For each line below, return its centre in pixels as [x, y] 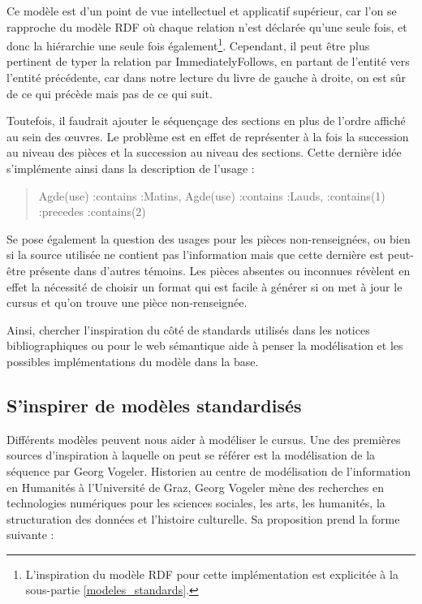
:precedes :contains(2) [92, 211]
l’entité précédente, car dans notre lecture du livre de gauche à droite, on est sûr [207, 78]
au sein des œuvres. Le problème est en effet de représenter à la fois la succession [208, 136]
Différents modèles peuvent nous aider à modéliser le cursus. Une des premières [204, 439]
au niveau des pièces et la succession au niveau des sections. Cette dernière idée [204, 152]
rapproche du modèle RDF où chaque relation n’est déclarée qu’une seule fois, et [207, 26]
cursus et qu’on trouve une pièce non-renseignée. [127, 302]
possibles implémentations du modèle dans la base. [133, 361]
